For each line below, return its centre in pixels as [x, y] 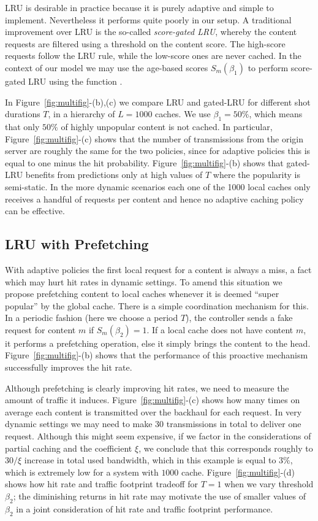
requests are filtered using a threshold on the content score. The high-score [145, 43]
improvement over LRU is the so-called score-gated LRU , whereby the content [151, 32]
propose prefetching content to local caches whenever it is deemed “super [142, 294]
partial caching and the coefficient [69, 448]
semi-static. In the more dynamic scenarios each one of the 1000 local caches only [158, 186]
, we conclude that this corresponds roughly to [226, 448]
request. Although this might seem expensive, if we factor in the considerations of [158, 436]
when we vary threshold [269, 484]
